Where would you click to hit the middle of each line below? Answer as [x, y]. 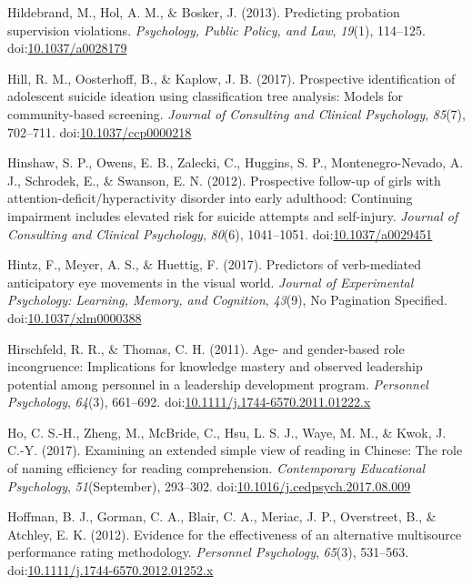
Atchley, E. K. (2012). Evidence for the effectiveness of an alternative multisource [235, 534]
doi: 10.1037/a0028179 [67, 48]
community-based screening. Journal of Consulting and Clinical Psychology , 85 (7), [236, 113]
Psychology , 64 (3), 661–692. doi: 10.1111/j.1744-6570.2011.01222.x [189, 402]
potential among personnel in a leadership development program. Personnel [218, 384]
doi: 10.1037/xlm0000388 [75, 317]
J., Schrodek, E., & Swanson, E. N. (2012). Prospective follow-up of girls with [224, 180]
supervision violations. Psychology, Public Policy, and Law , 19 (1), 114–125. [216, 30]
